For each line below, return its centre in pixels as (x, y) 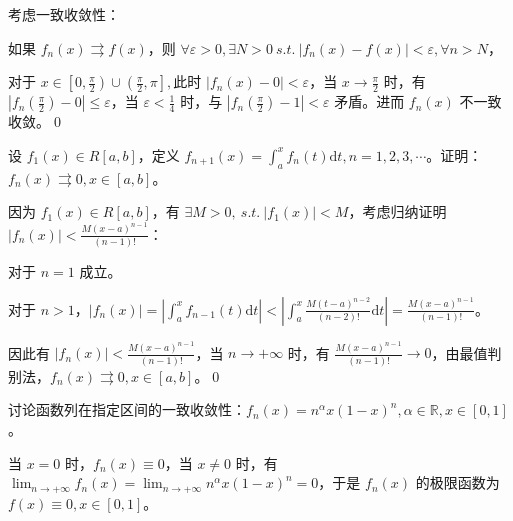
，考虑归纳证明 (397, 211)
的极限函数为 (457, 482)
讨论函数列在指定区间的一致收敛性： (127, 409)
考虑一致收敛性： (64, 14)
